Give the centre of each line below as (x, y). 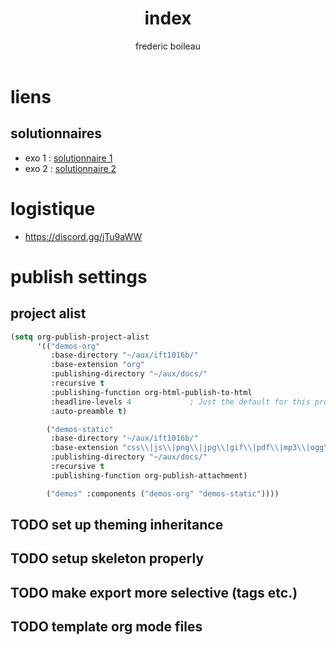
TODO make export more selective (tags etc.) (154, 592)
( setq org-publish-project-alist (80, 337)
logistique (53, 208)
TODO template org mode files (106, 627)
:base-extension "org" (97, 365)
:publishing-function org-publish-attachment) (149, 475)
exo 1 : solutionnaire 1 (68, 158)
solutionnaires (56, 133)
